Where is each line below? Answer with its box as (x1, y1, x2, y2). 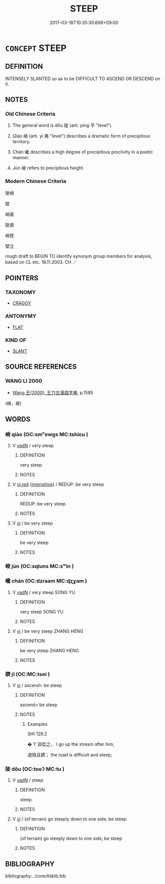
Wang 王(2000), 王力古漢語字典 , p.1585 (12, 389, 93, 396)
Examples (27, 721, 48, 727)
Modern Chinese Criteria (5, 178, 66, 185)
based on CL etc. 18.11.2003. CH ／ (5, 259, 77, 265)
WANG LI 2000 (5, 378, 42, 385)
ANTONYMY (5, 313, 36, 320)
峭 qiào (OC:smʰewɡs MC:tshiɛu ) (5, 431, 88, 438)
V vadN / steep (12, 777, 43, 783)
